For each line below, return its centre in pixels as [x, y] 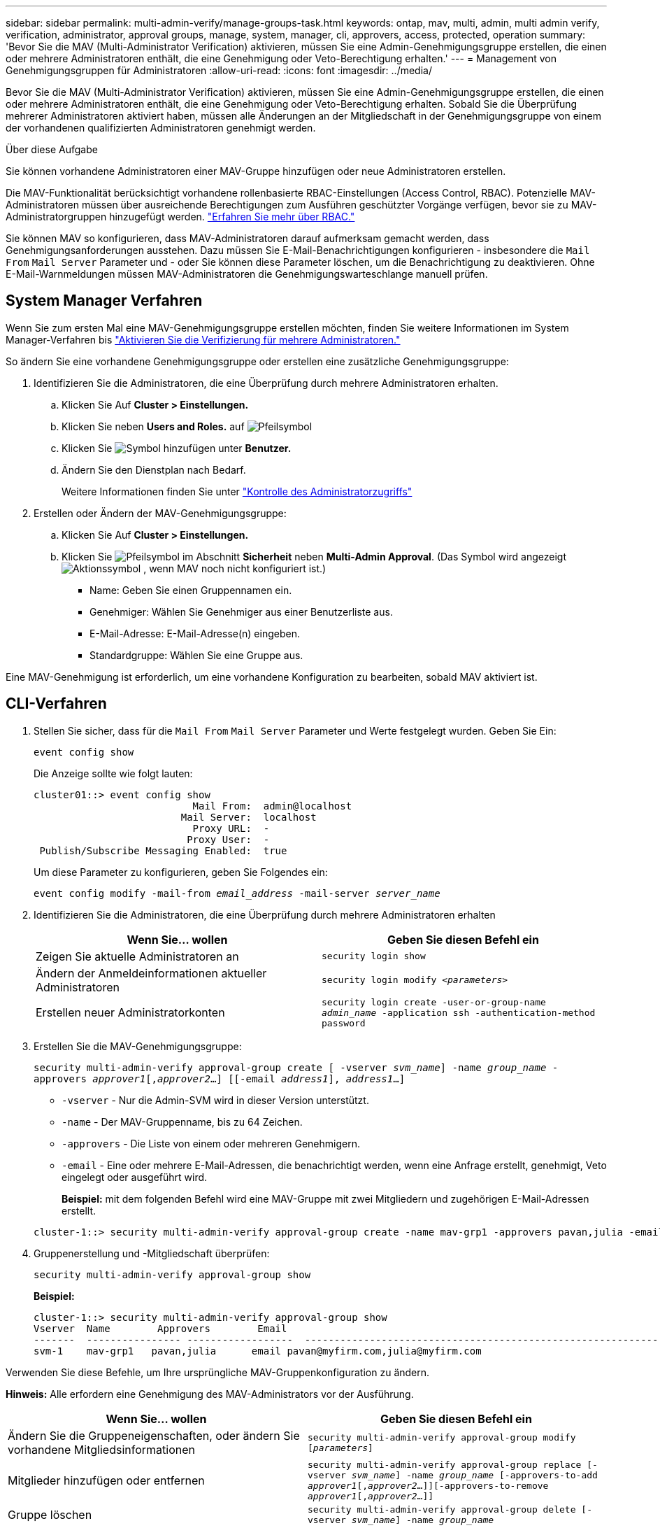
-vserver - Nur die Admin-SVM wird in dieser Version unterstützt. [215, 1100]
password [344, 1023]
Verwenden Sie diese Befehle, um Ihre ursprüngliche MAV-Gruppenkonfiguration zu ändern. [218, 1372]
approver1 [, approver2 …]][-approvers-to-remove [428, 1485]
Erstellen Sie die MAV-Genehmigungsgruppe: [138, 1046]
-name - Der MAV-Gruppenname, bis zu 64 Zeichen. [182, 1122]
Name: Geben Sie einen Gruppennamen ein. [191, 590]
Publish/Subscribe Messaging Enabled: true [163, 850]
